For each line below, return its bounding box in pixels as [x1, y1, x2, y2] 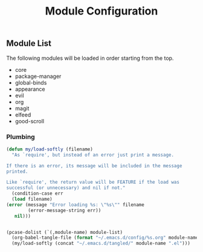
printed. [6, 168, 28, 175]
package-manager [14, 73, 62, 80]
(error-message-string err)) [28, 207, 101, 213]
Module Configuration [45, 4, 158, 18]
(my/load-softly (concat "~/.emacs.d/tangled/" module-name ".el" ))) [11, 241, 190, 247]
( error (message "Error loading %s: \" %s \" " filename [6, 201, 145, 208]
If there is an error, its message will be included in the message [6, 163, 182, 169]
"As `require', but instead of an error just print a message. [11, 152, 174, 158]
